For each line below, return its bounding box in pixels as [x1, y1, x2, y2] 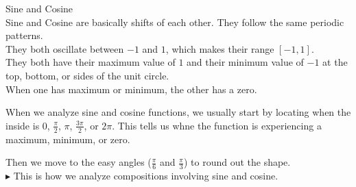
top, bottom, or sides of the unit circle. [5, 68, 169, 82]
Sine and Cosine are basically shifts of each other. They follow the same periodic [5, 14, 344, 29]
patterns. [5, 28, 43, 42]
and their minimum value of [187, 55, 304, 69]
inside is [5, 118, 40, 132]
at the [322, 55, 348, 69]
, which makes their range [165, 41, 274, 55]
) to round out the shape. [183, 155, 291, 169]
